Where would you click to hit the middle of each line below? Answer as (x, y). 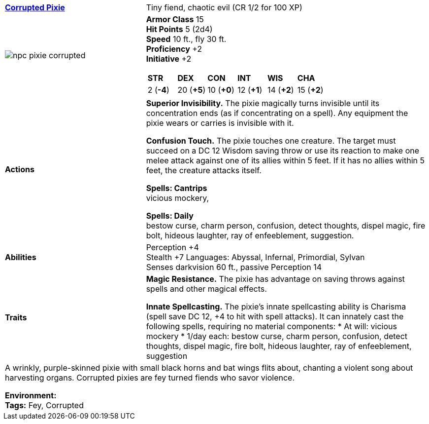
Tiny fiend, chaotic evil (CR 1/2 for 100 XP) (224, 7)
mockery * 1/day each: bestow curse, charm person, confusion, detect (277, 336)
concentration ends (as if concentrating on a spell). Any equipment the (277, 113)
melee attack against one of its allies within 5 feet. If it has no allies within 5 (285, 160)
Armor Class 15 (175, 19)
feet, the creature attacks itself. (204, 170)
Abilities (21, 257)
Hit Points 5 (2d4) (179, 29)
